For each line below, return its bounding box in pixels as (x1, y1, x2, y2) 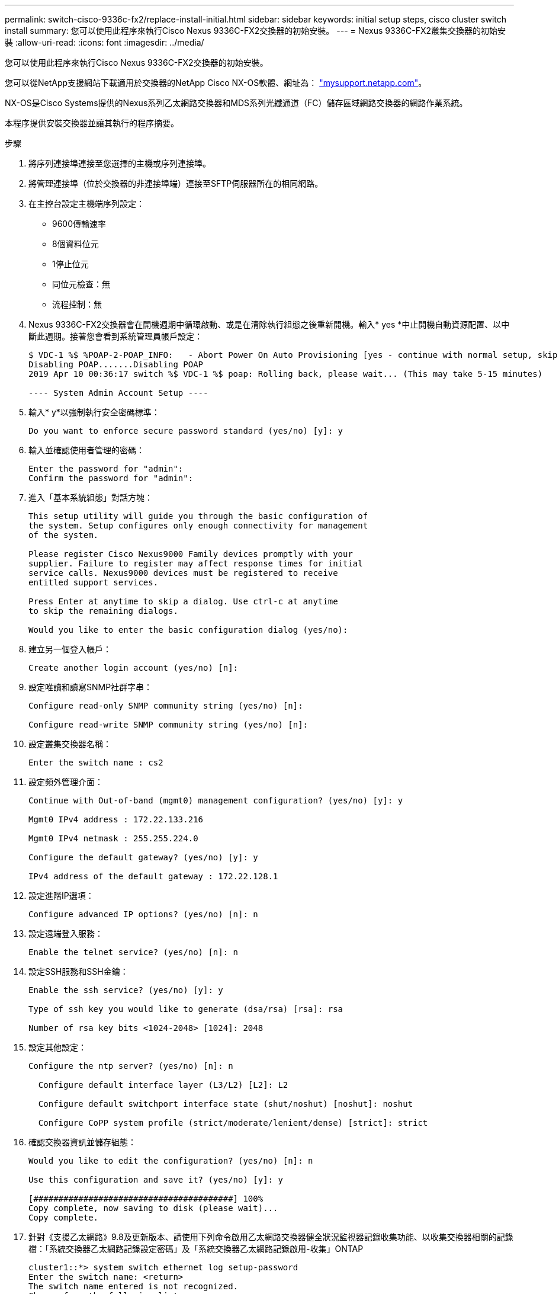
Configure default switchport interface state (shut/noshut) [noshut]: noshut (38, 1099, 413, 1109)
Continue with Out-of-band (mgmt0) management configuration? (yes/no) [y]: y (28, 796, 403, 805)
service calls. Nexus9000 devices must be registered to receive (28, 568, 338, 578)
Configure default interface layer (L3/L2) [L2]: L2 (38, 1080, 288, 1090)
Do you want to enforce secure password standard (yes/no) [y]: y (28, 426, 343, 435)
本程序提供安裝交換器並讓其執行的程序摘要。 (5, 118, 179, 128)
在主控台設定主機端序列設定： (28, 198, 144, 209)
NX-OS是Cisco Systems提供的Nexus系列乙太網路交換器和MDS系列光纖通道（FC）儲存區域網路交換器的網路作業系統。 (5, 98, 468, 108)
